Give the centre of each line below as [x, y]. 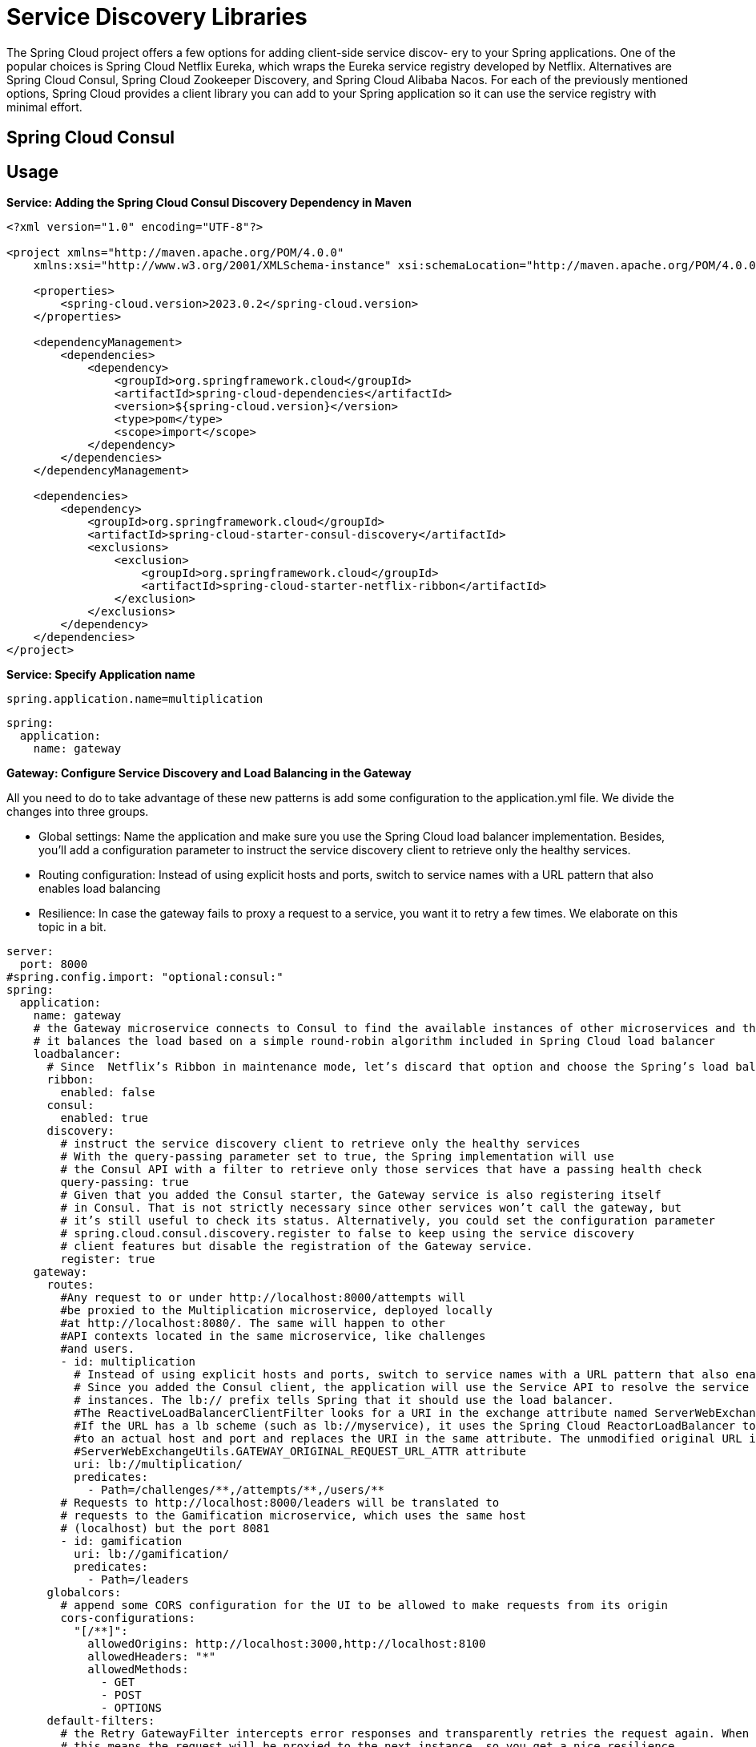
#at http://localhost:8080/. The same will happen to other [253, 1323]
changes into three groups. [78, 812]
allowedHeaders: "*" [152, 1657]
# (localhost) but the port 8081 [165, 1529]
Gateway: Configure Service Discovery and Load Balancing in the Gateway [209, 773]
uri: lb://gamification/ [152, 1554]
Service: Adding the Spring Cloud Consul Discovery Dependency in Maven [209, 203]
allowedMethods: [138, 1670]
